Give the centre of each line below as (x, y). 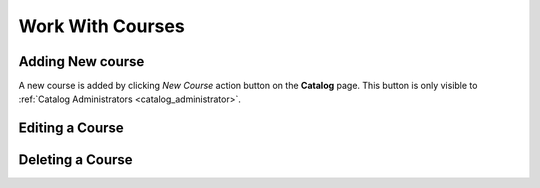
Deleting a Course (76, 160)
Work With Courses (101, 26)
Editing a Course (71, 128)
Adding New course (81, 61)
